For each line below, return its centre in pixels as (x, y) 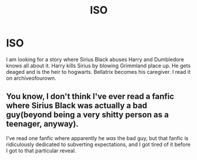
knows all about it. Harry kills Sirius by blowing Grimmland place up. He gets (98, 66)
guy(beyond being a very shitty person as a (88, 115)
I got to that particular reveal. (41, 151)
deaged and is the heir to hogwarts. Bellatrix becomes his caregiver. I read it (98, 72)
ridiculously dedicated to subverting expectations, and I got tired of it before (98, 144)
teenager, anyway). (42, 124)
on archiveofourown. (31, 78)
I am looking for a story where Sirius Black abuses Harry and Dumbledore (95, 59)
